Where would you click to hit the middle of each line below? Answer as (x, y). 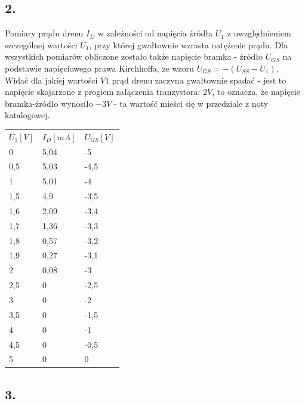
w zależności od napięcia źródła (155, 33)
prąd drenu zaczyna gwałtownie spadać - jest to (199, 80)
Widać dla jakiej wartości (51, 80)
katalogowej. (27, 115)
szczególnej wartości (41, 44)
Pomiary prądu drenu (44, 33)
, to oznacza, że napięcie (256, 92)
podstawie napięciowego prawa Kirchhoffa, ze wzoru (100, 68)
